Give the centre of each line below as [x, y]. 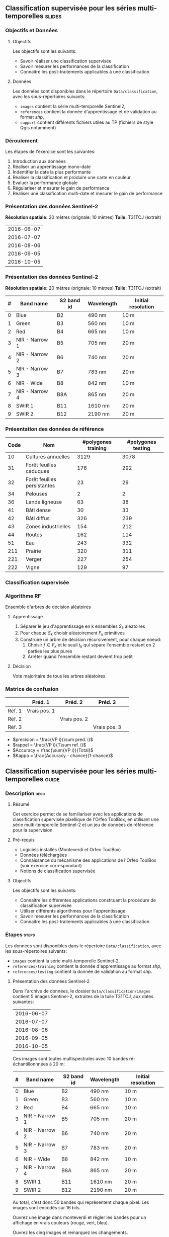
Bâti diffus [38, 518]
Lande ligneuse [44, 502]
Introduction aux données [39, 161]
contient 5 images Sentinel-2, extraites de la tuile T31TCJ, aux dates [83, 996]
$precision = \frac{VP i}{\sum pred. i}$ [53, 739]
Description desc [25, 793]
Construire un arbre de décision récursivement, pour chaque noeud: [91, 639]
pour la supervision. [33, 830]
